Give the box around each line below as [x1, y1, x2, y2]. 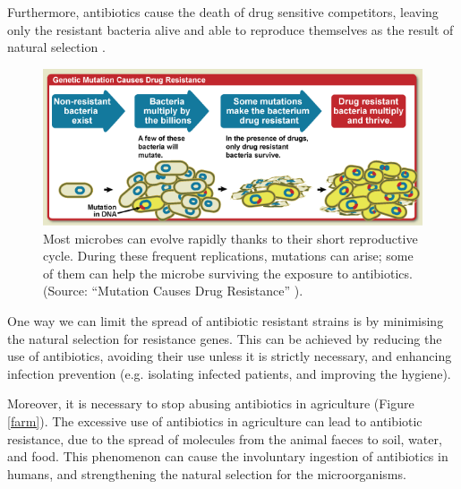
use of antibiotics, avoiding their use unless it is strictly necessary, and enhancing [7, 347, 452, 365]
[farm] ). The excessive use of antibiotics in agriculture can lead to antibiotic [7, 411, 423, 430]
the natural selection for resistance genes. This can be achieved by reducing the [7, 329, 442, 347]
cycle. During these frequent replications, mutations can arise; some [43, 246, 414, 265]
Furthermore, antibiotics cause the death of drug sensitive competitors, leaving [7, 3, 439, 21]
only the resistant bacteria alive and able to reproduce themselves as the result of [7, 20, 454, 39]
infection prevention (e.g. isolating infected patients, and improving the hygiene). [7, 364, 451, 382]
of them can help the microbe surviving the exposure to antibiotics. [43, 263, 413, 282]
